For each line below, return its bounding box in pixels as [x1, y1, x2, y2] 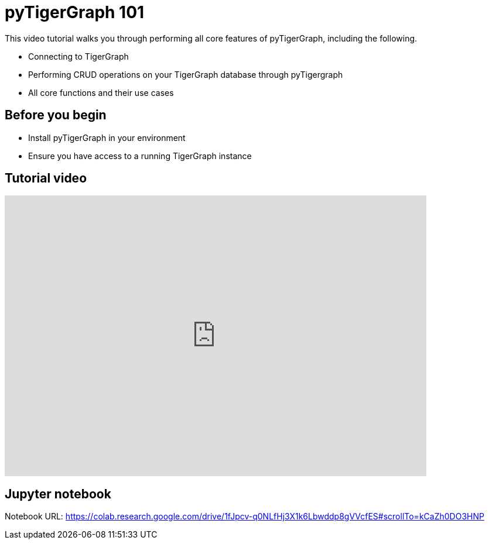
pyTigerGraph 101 [5, 2, 145, 22]
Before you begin [5, 108, 107, 123]
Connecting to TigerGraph [28, 51, 129, 61]
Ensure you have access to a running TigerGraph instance [28, 150, 252, 161]
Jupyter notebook [5, 486, 111, 501]
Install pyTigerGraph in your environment [28, 132, 186, 143]
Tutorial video [5, 171, 87, 186]
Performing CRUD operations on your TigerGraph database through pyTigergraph [28, 69, 343, 80]
